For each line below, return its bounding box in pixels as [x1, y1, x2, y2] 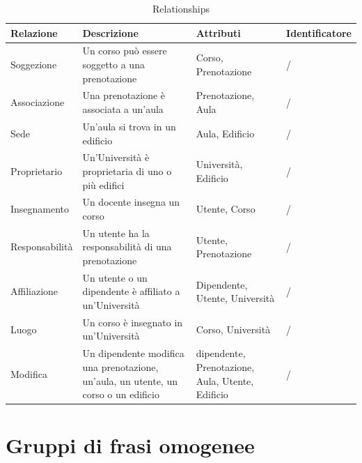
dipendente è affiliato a [82, 284, 180, 298]
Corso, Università [196, 321, 271, 336]
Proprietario [10, 163, 63, 178]
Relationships [152, 1, 210, 15]
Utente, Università [196, 291, 275, 305]
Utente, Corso [196, 202, 255, 216]
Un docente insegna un [82, 195, 180, 209]
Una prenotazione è [82, 88, 166, 103]
